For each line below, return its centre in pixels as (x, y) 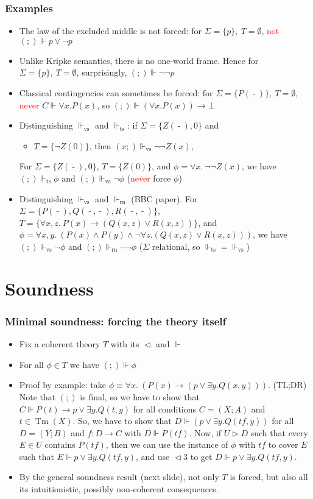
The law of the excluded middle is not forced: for (111, 31)
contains (60, 444)
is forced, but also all (269, 477)
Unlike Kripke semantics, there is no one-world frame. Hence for (139, 60)
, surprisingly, (102, 72)
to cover (283, 444)
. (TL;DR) (287, 385)
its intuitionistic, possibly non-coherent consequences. (119, 489)
